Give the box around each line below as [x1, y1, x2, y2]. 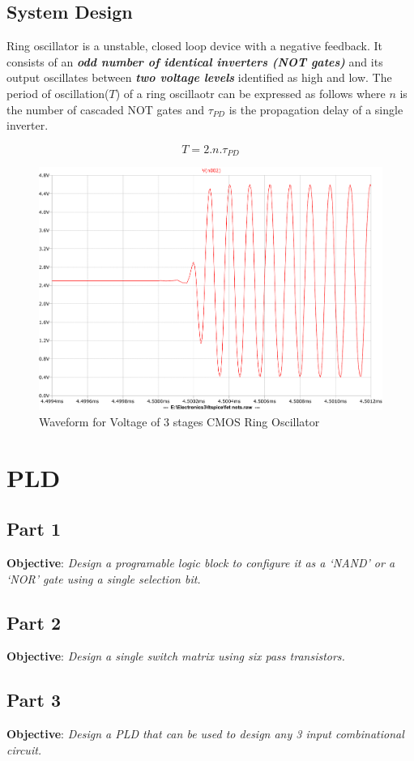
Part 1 [6, 516, 62, 541]
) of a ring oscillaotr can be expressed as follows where [115, 84, 386, 101]
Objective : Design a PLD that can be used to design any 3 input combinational [6, 725, 404, 742]
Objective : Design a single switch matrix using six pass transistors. [6, 648, 345, 665]
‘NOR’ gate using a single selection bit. [6, 570, 201, 587]
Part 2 [6, 609, 62, 635]
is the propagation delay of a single [228, 100, 403, 118]
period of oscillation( [6, 84, 109, 101]
